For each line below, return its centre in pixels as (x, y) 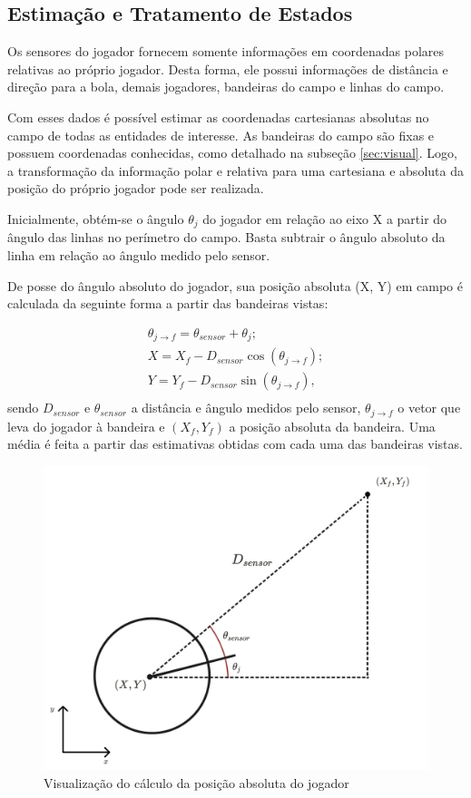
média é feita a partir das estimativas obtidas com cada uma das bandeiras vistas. (235, 444)
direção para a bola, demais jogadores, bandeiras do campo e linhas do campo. (226, 87)
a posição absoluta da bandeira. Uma (332, 426)
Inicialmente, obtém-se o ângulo (96, 218)
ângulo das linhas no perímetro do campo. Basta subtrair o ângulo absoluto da (226, 237)
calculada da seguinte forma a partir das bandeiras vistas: (168, 303)
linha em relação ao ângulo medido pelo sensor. (139, 255)
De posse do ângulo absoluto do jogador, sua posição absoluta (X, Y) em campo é (235, 285)
